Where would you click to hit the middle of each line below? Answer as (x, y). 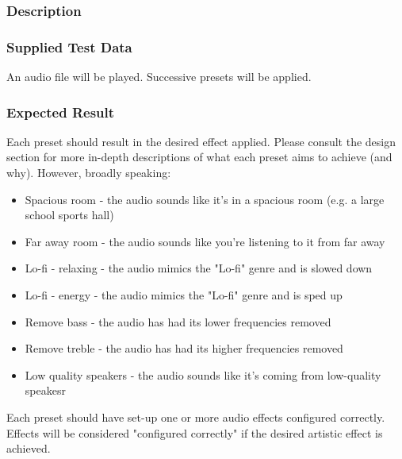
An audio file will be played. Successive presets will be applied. (159, 77)
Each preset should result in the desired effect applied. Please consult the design (201, 141)
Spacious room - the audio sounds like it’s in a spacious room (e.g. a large (205, 199)
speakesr (45, 390)
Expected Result (61, 112)
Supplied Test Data (69, 46)
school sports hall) (69, 215)
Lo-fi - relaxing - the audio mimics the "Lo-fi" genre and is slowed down (199, 268)
